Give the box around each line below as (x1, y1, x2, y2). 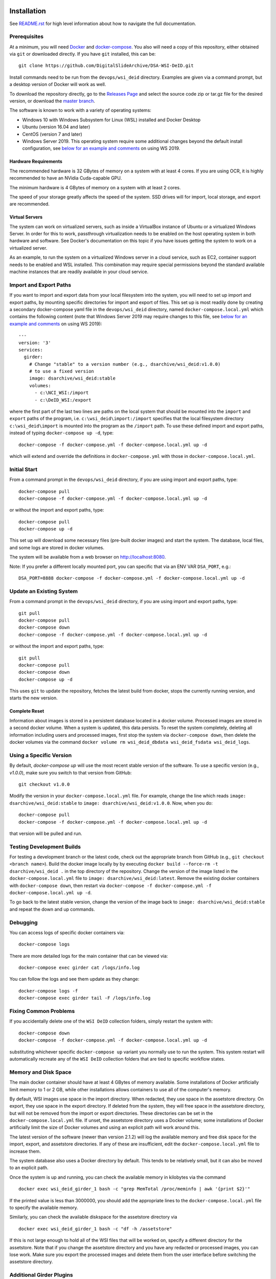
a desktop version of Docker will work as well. (9, 81, 106, 87)
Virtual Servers (9, 214, 43, 220)
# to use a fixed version (29, 368, 95, 374)
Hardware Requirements (9, 159, 62, 165)
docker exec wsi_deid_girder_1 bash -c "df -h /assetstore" (18, 1226, 172, 1231)
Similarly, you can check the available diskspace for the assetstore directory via (9, 1214, 177, 1220)
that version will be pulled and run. (9, 830, 82, 836)
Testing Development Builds (9, 843, 81, 850)
